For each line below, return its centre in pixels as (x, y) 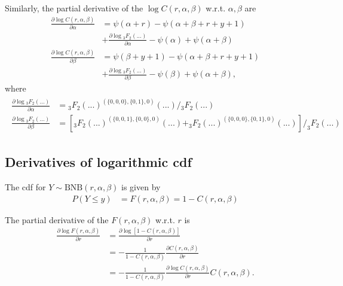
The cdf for (25, 186)
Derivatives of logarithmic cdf (98, 162)
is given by (141, 186)
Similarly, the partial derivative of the (74, 8)
